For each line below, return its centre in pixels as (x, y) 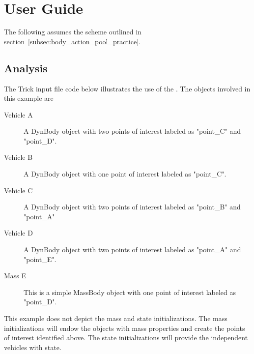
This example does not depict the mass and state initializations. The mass (116, 318)
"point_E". (40, 259)
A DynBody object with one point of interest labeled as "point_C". (125, 174)
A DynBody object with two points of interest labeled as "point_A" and (132, 250)
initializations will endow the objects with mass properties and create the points (125, 328)
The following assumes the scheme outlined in (73, 32)
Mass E (15, 276)
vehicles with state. (33, 347)
